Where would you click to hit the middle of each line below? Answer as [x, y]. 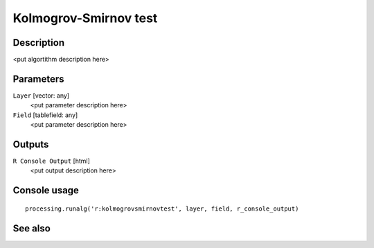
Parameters [38, 79]
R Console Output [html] [51, 161]
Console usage [46, 191]
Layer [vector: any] [41, 95]
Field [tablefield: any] [45, 115]
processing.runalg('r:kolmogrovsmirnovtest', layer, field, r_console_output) [162, 209]
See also [32, 228]
